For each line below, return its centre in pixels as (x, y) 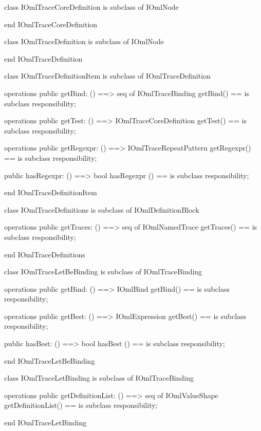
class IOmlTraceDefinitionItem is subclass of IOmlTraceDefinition (107, 76)
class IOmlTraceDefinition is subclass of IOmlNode (84, 41)
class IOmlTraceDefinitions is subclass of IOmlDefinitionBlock (102, 209)
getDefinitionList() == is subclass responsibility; (81, 405)
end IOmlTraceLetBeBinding (50, 360)
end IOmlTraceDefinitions (45, 254)
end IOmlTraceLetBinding (45, 423)
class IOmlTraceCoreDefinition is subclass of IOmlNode (91, 7)
